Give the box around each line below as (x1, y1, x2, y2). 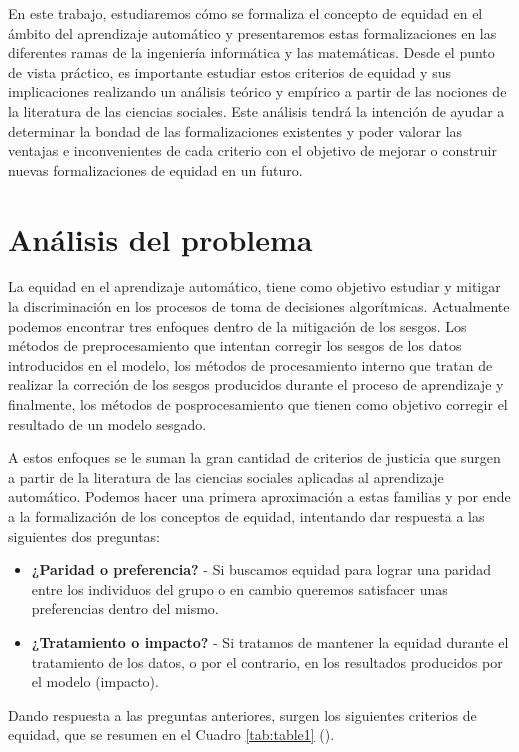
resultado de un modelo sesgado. (8, 413, 207, 434)
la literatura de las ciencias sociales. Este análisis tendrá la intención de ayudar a (8, 100, 505, 121)
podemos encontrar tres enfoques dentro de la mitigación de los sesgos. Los (8, 315, 467, 336)
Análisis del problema (8, 218, 313, 259)
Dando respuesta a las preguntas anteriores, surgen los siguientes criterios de (8, 704, 477, 725)
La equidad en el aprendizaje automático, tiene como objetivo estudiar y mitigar (8, 276, 501, 297)
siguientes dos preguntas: (8, 525, 161, 546)
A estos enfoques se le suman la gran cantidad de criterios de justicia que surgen (8, 447, 501, 468)
